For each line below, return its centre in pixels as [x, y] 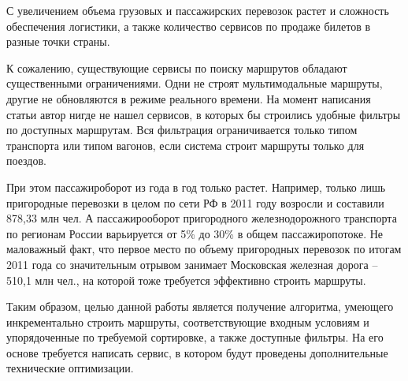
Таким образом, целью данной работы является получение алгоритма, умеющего [200, 306]
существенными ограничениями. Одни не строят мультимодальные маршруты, [195, 83]
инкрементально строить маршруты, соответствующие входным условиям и [188, 321]
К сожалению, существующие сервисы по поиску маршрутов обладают [177, 67]
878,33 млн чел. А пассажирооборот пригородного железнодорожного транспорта [202, 218]
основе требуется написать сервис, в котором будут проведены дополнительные [197, 352]
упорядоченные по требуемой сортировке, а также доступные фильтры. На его [195, 337]
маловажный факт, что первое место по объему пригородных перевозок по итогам [204, 249]
